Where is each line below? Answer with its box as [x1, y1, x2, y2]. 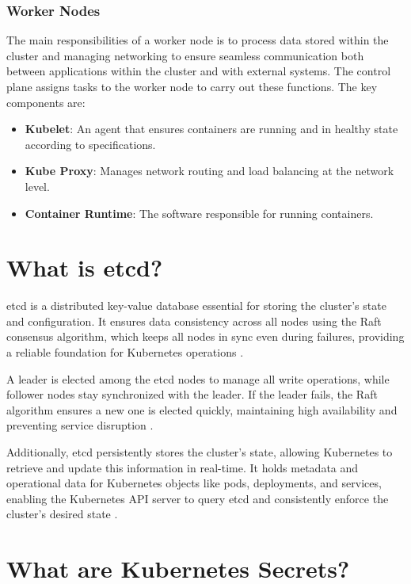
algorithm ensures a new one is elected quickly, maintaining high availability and [6, 401, 398, 418]
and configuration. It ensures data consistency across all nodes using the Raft [6, 312, 382, 329]
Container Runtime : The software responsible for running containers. [25, 204, 374, 221]
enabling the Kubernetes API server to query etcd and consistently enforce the [6, 490, 389, 506]
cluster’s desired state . [6, 506, 118, 522]
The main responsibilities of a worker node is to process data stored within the [6, 32, 389, 48]
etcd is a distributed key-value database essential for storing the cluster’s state [6, 297, 386, 314]
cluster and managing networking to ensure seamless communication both [6, 47, 364, 63]
